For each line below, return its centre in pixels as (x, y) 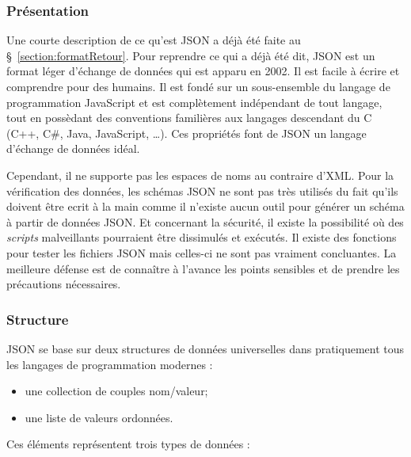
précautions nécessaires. (64, 284)
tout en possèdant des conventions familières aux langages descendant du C (189, 118)
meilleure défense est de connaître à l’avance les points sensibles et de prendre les (203, 268)
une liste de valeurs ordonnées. (99, 417)
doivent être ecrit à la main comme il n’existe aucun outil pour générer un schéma (205, 206)
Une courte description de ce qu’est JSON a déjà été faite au (154, 40)
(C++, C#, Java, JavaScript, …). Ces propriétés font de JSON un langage (186, 133)
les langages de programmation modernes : (110, 364)
